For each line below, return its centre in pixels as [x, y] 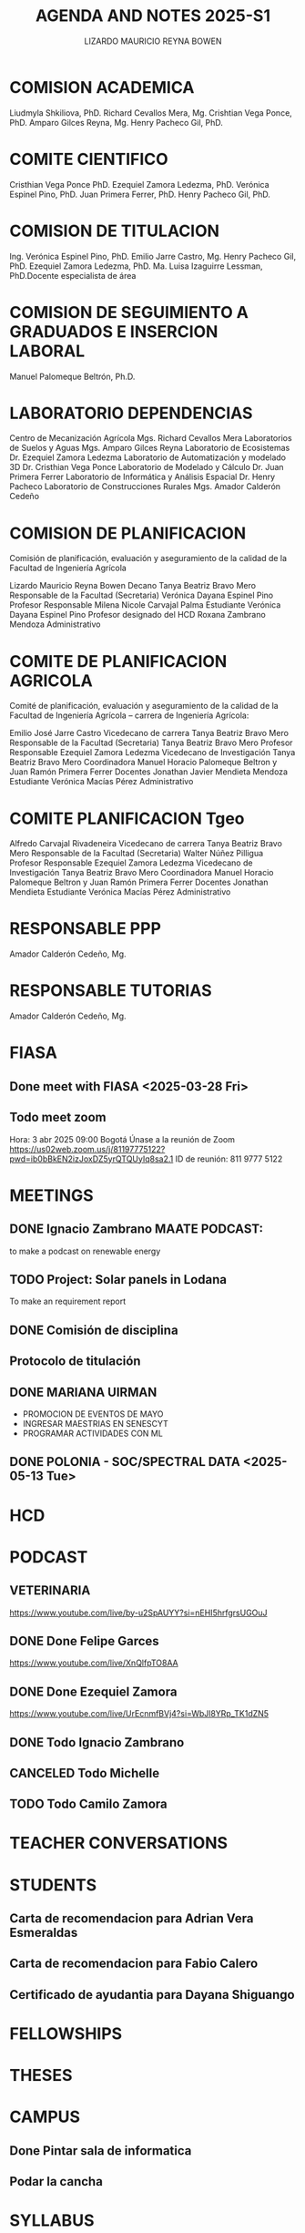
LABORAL [47, 351]
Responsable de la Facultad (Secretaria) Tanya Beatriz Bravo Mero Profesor [151, 743]
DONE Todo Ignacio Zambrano [97, 1742]
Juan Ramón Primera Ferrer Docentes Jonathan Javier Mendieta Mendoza [149, 772]
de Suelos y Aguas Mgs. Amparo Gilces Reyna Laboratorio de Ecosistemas [150, 448]
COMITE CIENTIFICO [89, 159]
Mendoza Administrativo [55, 624]
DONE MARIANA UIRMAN [83, 1392]
